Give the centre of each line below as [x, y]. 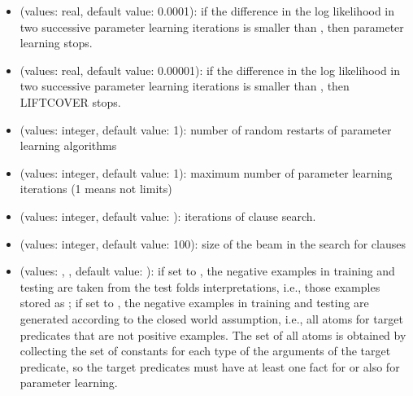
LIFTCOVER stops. [70, 101]
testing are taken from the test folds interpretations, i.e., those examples [200, 286]
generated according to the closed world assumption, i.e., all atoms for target [211, 318]
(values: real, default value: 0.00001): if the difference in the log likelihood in [210, 70]
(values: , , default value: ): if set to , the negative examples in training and [207, 271]
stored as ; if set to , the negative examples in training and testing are [194, 303]
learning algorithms [68, 145]
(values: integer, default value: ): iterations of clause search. [168, 216]
